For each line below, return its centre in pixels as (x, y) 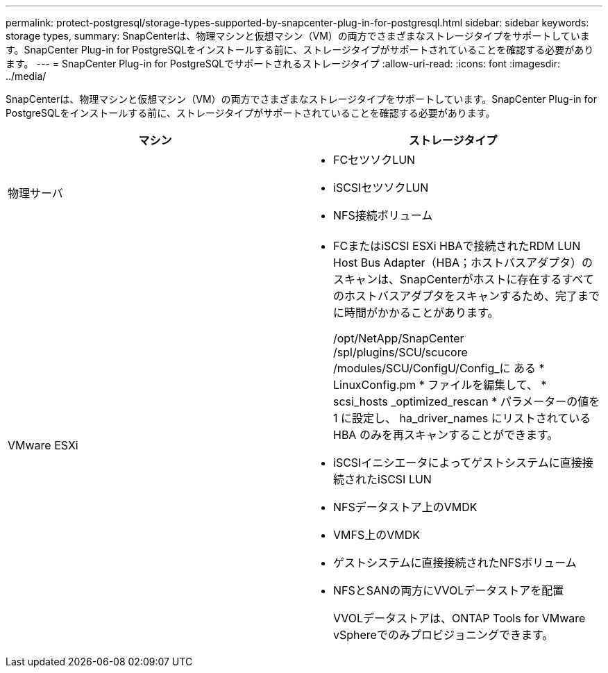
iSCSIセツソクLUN (381, 188)
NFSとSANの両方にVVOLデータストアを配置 (449, 590)
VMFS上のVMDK (377, 535)
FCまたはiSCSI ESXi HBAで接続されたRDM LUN (457, 246)
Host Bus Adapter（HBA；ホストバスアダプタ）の (463, 263)
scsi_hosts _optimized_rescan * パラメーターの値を (467, 401)
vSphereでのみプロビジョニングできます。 (444, 635)
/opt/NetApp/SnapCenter (399, 338)
